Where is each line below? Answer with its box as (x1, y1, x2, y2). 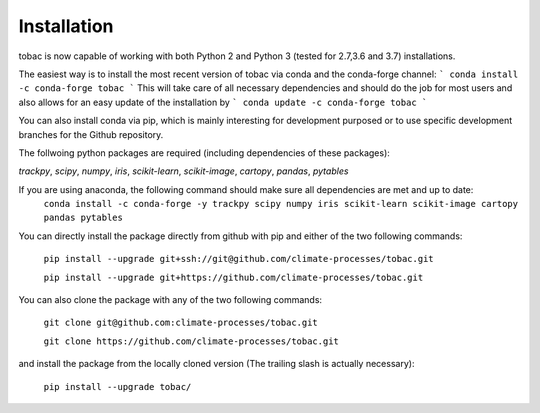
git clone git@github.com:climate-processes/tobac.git (43, 317, 319, 329)
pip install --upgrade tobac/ (43, 381, 192, 392)
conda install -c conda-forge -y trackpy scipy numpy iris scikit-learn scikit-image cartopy (43, 198, 519, 210)
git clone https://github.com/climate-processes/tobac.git (43, 335, 340, 347)
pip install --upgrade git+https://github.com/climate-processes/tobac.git (43, 271, 424, 283)
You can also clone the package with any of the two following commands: (18, 294, 323, 306)
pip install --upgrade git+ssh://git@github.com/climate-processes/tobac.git (43, 253, 434, 265)
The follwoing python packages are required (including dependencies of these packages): (18, 146, 390, 159)
